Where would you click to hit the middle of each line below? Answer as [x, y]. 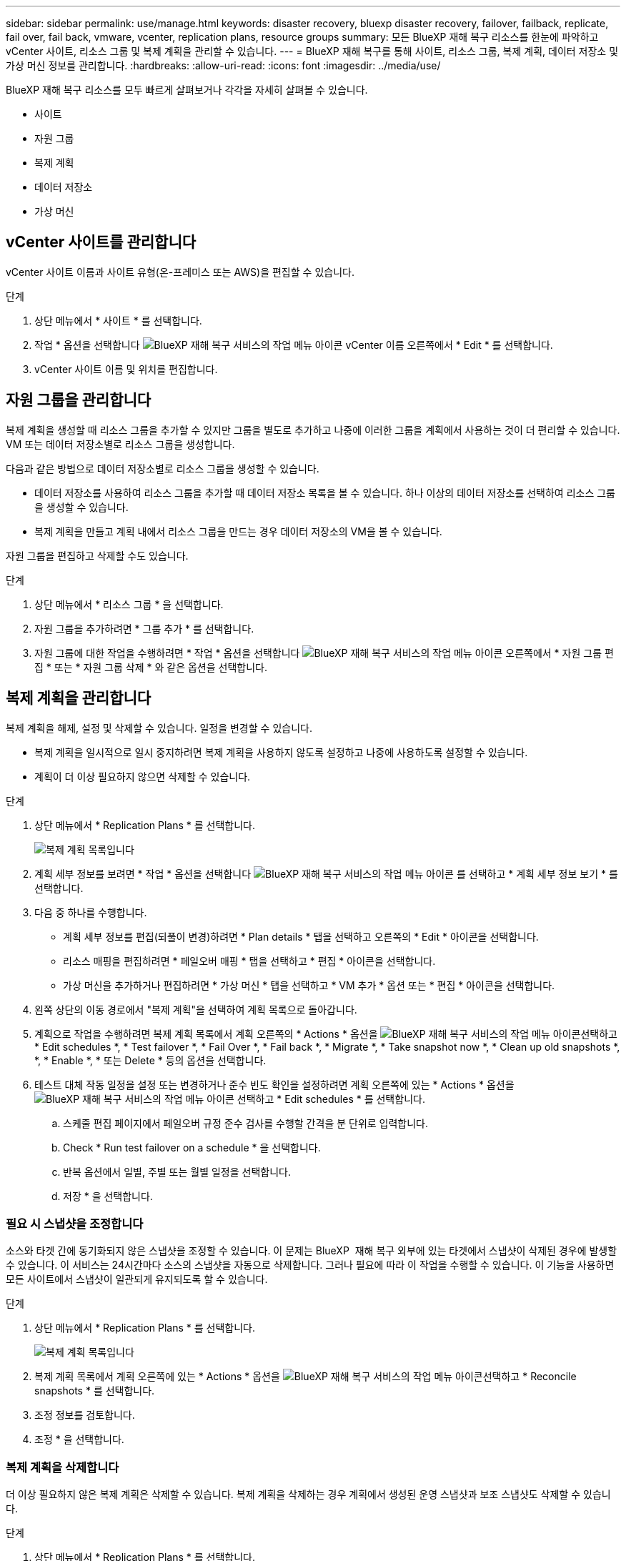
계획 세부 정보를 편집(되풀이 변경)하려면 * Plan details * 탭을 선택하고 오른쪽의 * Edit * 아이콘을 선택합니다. [301, 936]
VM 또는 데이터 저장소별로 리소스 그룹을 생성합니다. [120, 444]
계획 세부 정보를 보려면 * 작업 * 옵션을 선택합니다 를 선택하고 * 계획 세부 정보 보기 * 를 [326, 873]
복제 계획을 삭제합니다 [63, 1467]
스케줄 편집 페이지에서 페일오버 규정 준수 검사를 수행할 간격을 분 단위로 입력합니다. [246, 1123]
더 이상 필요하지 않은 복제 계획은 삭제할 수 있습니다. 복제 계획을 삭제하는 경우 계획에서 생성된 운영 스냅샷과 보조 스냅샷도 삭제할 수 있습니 [308, 1495]
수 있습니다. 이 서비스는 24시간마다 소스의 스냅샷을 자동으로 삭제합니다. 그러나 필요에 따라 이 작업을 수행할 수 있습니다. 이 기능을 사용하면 [310, 1265]
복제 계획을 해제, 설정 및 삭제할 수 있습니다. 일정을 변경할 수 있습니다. [159, 728]
